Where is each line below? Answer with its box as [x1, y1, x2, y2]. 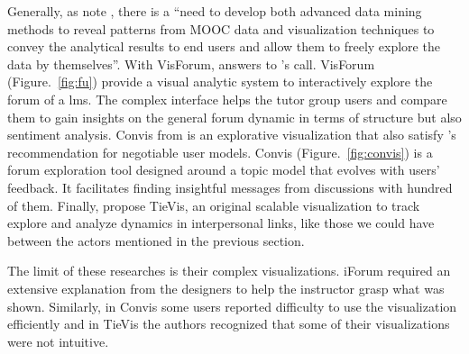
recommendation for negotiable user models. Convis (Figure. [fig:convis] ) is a [7, 142, 433, 161]
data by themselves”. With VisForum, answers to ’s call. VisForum [7, 54, 375, 73]
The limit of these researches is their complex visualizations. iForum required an [7, 261, 451, 280]
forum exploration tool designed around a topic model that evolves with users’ [7, 160, 440, 179]
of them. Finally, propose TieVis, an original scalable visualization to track [7, 195, 420, 214]
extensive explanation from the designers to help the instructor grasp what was [7, 278, 445, 297]
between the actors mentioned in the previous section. [7, 231, 305, 250]
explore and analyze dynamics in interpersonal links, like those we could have [7, 213, 435, 232]
